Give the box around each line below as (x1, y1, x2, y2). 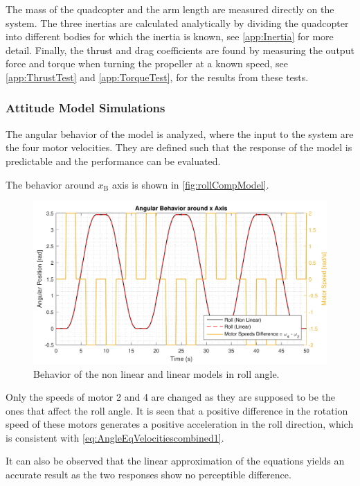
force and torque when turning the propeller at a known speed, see (6, 56, 288, 71)
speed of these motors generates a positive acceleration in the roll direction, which (6, 417, 354, 431)
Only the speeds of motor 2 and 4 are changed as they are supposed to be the (6, 390, 336, 404)
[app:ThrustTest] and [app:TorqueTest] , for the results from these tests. (6, 69, 309, 84)
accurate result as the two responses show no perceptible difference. (6, 467, 291, 482)
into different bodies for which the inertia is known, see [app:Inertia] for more (6, 29, 334, 44)
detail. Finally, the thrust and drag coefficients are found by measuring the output (6, 42, 354, 57)
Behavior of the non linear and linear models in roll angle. (33, 366, 280, 381)
